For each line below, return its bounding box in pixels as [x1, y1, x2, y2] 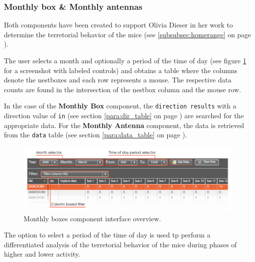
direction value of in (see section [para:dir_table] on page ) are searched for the [4, 110, 244, 121]
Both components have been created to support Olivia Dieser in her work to [4, 20, 233, 30]
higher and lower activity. [4, 249, 80, 259]
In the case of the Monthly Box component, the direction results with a [4, 101, 236, 111]
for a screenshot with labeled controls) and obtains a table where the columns [4, 65, 238, 75]
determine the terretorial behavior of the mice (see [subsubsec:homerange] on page [4, 29, 251, 39]
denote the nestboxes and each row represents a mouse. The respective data [4, 75, 231, 85]
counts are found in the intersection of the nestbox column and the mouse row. [4, 84, 241, 94]
